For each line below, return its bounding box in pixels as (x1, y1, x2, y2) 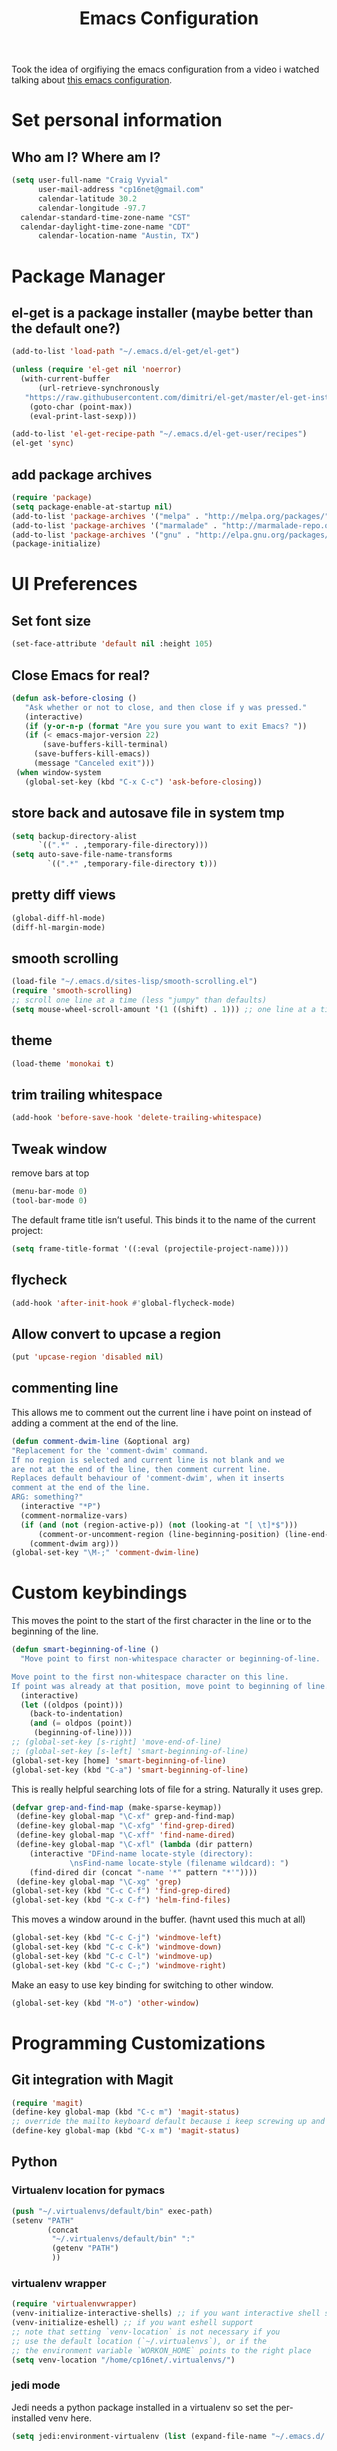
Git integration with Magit (11, 2072, 174, 2089)
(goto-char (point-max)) (29, 402, 133, 412)
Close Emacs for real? (11, 667, 151, 684)
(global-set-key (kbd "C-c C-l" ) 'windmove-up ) (11, 1951, 214, 1961)
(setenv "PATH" (11, 2215, 75, 2226)
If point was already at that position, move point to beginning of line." (11, 1681, 334, 1691)
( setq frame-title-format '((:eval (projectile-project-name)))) (11, 1243, 289, 1254)
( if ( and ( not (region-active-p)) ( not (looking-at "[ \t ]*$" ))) (20, 1520, 299, 1530)
